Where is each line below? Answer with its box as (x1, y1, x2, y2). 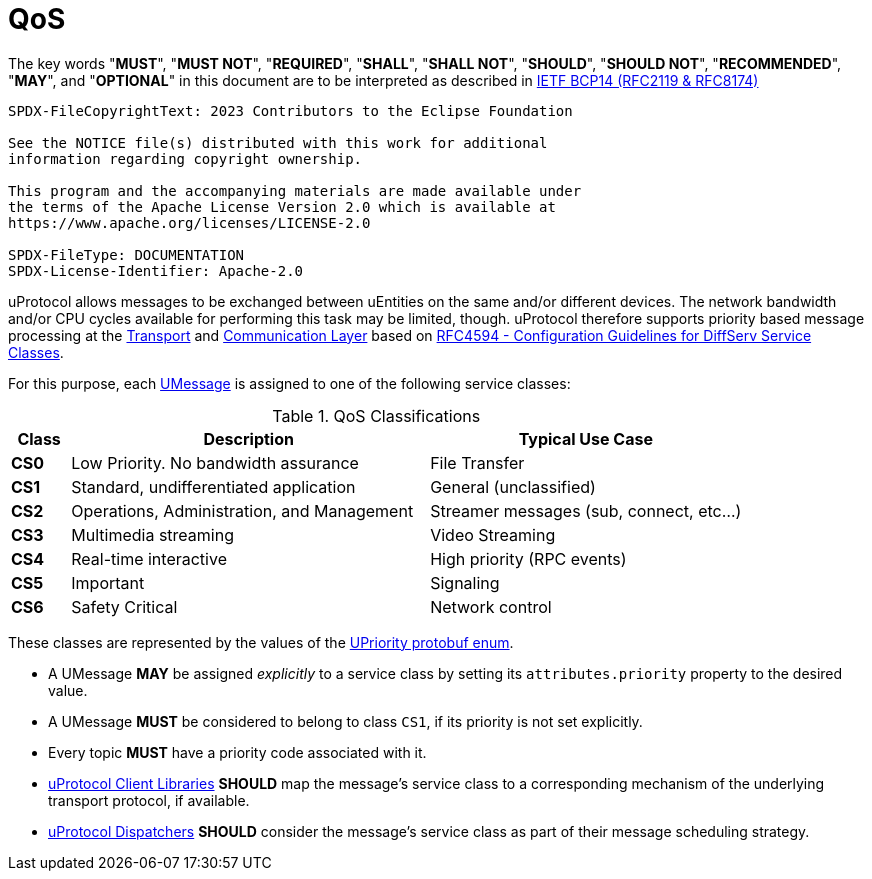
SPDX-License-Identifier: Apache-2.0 (8, 262, 304, 279)
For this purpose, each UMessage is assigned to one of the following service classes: (8, 374, 571, 392)
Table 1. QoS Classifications (272, 405, 481, 426)
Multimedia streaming (71, 524, 234, 545)
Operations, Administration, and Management (71, 500, 414, 521)
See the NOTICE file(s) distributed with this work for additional (8, 134, 548, 151)
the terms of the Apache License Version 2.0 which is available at (8, 198, 556, 215)
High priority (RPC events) (430, 548, 627, 569)
